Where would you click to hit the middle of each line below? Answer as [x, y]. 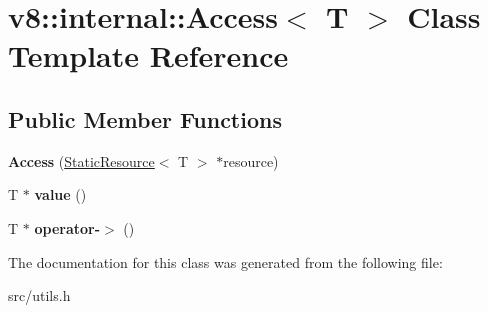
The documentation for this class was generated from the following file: [225, 261]
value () [60, 194]
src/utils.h [39, 295]
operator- [67, 227]
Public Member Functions [145, 118]
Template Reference [148, 55]
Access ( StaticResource [81, 160]
